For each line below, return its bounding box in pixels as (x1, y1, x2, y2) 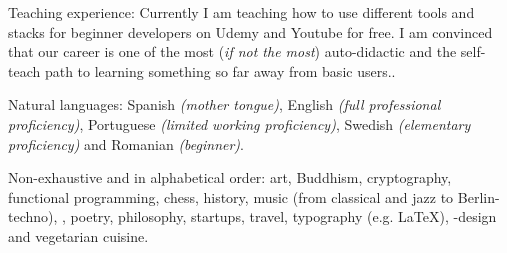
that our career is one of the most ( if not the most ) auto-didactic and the (8, 41, 457, 62)
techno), (8, 206, 58, 227)
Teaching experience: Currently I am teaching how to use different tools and (8, 2, 475, 22)
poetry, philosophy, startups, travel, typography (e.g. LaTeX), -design (70, 206, 497, 227)
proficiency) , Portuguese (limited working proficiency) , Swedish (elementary (8, 113, 471, 134)
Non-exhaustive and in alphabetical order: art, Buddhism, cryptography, (8, 167, 452, 188)
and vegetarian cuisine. (8, 225, 149, 246)
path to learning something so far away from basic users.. (44, 60, 396, 81)
